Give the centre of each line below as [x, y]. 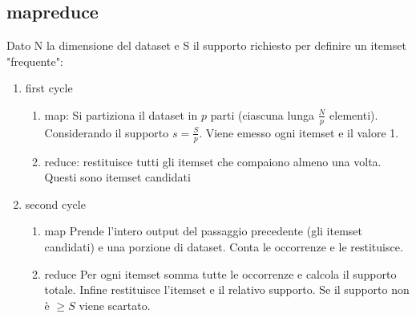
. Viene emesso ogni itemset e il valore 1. [299, 132]
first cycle [49, 88]
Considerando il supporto [107, 132]
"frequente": [35, 61]
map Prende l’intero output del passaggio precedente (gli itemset [204, 231]
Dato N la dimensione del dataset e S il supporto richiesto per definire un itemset [206, 45]
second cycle [55, 204]
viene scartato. [115, 305]
